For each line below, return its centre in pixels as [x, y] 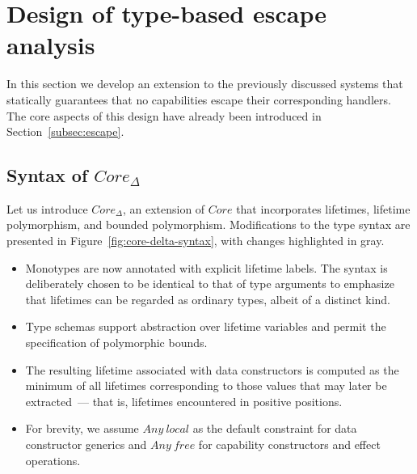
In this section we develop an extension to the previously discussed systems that [205, 84]
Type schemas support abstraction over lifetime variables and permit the [206, 326]
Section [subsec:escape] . [65, 131]
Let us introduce [47, 208]
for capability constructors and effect [289, 444]
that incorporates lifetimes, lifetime [323, 208]
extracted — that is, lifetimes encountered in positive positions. [184, 401]
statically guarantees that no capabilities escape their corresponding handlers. [199, 99]
